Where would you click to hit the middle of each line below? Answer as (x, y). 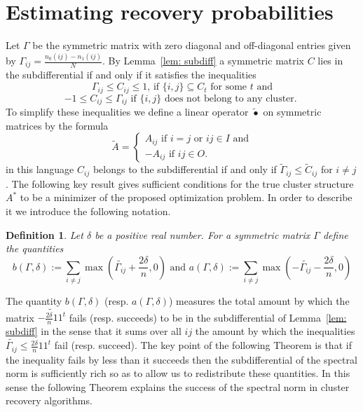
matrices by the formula (57, 125)
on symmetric (292, 111)
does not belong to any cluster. (231, 98)
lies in (330, 61)
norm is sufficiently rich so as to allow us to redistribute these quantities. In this (178, 373)
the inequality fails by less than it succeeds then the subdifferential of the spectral (181, 359)
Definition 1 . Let (44, 234)
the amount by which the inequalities (275, 331)
